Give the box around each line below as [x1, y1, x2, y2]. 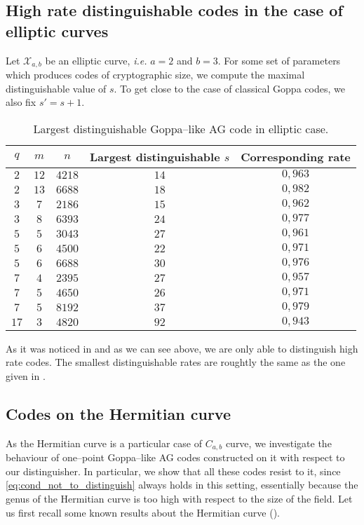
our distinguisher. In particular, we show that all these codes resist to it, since [6, 463, 341, 478]
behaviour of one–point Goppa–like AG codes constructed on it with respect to [6, 450, 345, 465]
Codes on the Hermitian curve [6, 403, 231, 424]
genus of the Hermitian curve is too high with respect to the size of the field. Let [6, 491, 353, 506]
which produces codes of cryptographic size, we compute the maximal [6, 67, 305, 82]
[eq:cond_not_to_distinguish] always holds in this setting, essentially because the [6, 477, 358, 492]
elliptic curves [6, 20, 109, 41]
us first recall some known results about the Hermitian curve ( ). [6, 505, 281, 519]
